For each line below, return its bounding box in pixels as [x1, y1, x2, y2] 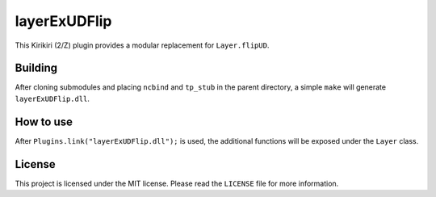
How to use [15, 115, 73, 128]
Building [15, 61, 58, 75]
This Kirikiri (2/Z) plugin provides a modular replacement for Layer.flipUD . [15, 40, 270, 50]
